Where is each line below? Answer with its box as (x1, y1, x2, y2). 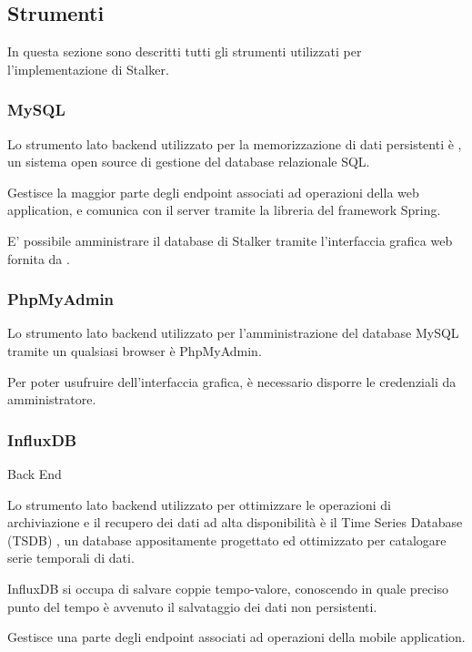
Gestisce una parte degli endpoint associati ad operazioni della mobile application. (7, 627, 466, 647)
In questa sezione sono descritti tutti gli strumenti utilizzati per (7, 42, 362, 61)
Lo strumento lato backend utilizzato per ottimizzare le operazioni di (7, 494, 391, 514)
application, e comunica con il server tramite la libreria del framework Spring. (7, 200, 441, 219)
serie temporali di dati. (7, 548, 135, 567)
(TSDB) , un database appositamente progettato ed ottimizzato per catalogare (7, 530, 447, 549)
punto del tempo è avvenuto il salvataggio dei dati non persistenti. (7, 596, 377, 616)
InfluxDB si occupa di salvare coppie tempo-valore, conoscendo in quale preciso (7, 578, 448, 597)
